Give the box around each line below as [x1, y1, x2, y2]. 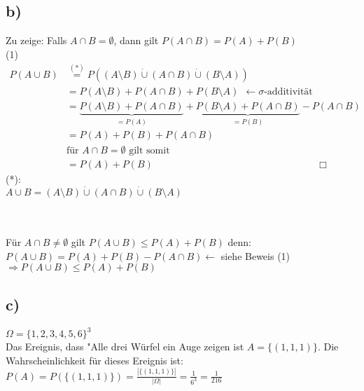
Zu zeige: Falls [6, 33, 67, 48]
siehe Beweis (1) [220, 248, 290, 263]
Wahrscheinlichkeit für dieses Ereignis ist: [6, 352, 183, 367]
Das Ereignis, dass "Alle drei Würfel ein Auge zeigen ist [6, 339, 244, 354]
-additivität [264, 86, 313, 97]
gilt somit [129, 146, 170, 156]
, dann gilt [113, 33, 159, 48]
